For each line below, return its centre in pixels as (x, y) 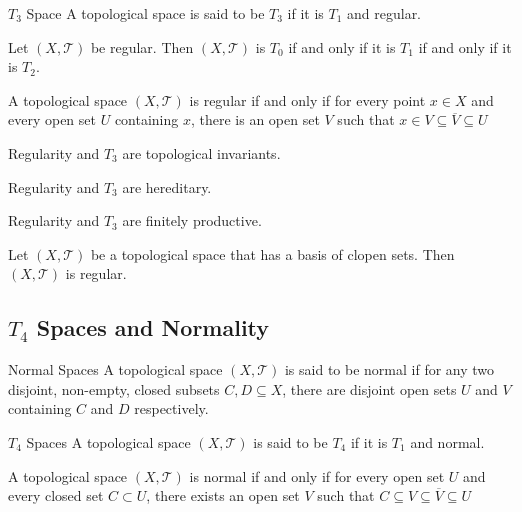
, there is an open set (255, 119)
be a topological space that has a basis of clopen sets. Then (272, 253)
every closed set (56, 495)
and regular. (384, 13)
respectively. (171, 408)
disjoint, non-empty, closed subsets (114, 388)
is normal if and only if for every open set (317, 475)
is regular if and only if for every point (307, 99)
